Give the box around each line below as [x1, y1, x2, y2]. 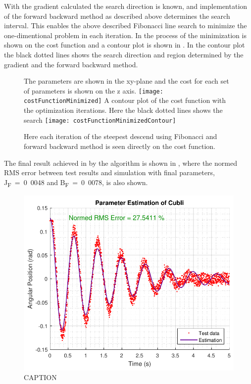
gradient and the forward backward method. [4, 59, 138, 69]
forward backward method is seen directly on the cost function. [24, 141, 215, 151]
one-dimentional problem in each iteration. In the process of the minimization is [4, 30, 247, 40]
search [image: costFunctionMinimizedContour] [24, 114, 176, 125]
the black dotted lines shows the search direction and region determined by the [4, 49, 244, 59]
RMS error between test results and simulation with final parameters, [4, 167, 215, 178]
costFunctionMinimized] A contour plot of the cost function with [24, 95, 226, 105]
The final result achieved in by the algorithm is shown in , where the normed [4, 157, 237, 168]
